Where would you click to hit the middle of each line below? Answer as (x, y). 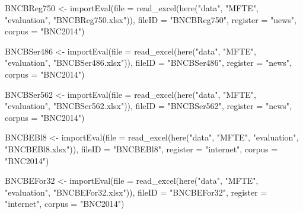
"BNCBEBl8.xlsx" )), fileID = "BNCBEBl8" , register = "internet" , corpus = (141, 148)
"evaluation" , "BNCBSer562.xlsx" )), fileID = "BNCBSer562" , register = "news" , (148, 106)
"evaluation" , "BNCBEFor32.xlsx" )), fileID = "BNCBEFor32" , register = (136, 192)
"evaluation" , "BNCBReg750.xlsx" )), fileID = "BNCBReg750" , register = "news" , (151, 19)
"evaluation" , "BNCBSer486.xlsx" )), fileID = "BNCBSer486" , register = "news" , (148, 63)
